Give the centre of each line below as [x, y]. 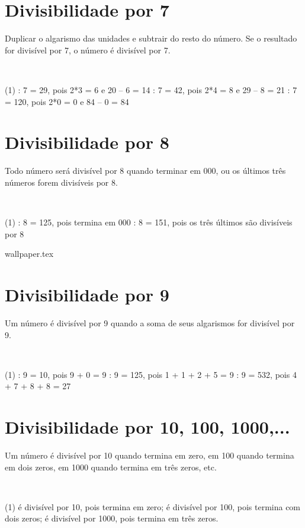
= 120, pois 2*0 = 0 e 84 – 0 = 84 [67, 101]
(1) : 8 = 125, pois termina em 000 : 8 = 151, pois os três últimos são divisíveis [149, 222]
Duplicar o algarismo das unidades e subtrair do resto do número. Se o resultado [151, 38]
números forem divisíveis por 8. [61, 182]
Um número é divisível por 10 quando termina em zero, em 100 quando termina [150, 455]
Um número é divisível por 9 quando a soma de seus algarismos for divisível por [150, 322]
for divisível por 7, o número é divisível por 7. [88, 50]
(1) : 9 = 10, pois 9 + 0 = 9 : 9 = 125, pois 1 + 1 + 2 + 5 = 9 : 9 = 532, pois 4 [151, 374]
